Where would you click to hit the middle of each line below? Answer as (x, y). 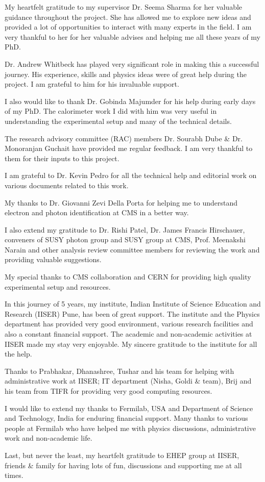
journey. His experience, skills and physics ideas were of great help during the (126, 74)
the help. (18, 354)
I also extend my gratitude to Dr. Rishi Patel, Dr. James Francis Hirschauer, (125, 229)
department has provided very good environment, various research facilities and (129, 324)
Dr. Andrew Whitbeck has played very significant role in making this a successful (132, 64)
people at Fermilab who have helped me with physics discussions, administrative (130, 428)
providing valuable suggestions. (53, 259)
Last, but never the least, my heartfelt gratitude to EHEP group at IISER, (122, 455)
